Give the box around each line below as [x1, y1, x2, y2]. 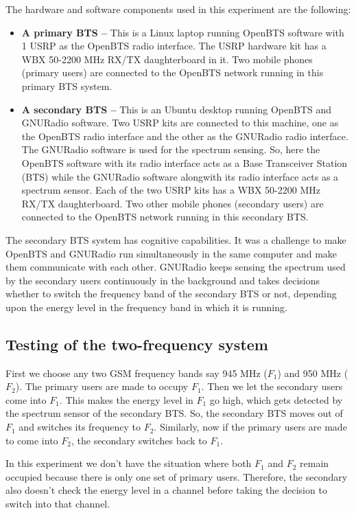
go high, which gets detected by [209, 392, 343, 407]
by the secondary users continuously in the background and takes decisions [5, 273, 320, 287]
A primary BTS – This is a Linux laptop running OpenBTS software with [21, 25, 344, 39]
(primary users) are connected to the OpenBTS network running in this [21, 65, 324, 80]
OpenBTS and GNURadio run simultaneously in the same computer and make [5, 246, 337, 260]
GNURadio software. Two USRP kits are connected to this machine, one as [21, 115, 339, 130]
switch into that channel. [5, 497, 110, 511]
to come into [5, 433, 58, 447]
